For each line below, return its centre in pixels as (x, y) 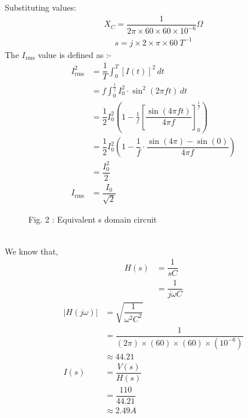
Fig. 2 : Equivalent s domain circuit (93, 219)
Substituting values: (41, 7)
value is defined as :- (75, 54)
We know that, (32, 251)
